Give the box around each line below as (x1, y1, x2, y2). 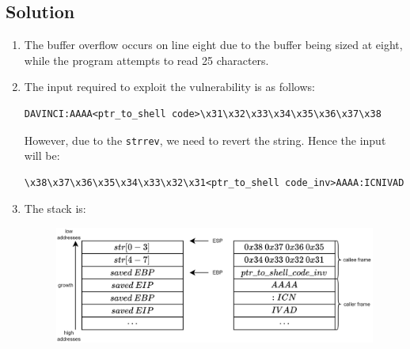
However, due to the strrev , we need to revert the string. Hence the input (24, 131, 386, 148)
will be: (24, 147, 60, 164)
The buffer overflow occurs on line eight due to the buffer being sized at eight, (24, 36, 403, 53)
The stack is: (24, 200, 86, 217)
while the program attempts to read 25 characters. (24, 51, 269, 68)
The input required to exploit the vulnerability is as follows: (24, 78, 315, 95)
